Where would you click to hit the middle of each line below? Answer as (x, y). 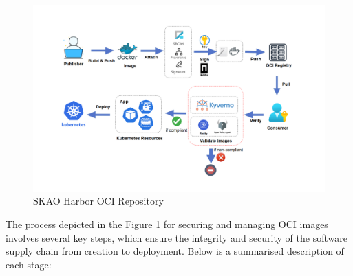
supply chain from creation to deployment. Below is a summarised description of (175, 251)
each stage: (29, 264)
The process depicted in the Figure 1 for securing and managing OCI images (167, 223)
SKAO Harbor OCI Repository (98, 201)
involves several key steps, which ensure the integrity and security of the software (176, 237)
